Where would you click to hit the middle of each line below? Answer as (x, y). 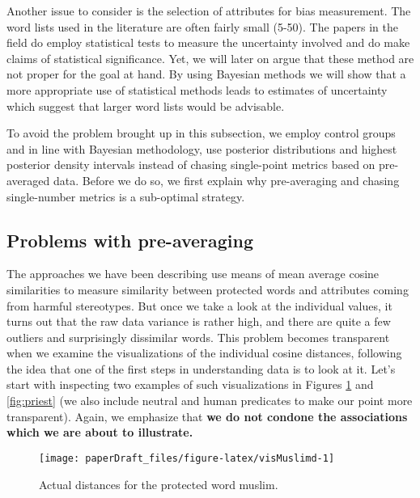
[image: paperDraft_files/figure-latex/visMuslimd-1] (187, 458)
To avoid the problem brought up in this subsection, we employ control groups (201, 133)
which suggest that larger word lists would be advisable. (146, 106)
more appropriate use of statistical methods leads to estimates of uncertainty (197, 89)
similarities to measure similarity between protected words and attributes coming (208, 289)
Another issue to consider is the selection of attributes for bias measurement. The (209, 11)
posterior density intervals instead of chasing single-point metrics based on (191, 165)
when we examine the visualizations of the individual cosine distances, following (204, 353)
